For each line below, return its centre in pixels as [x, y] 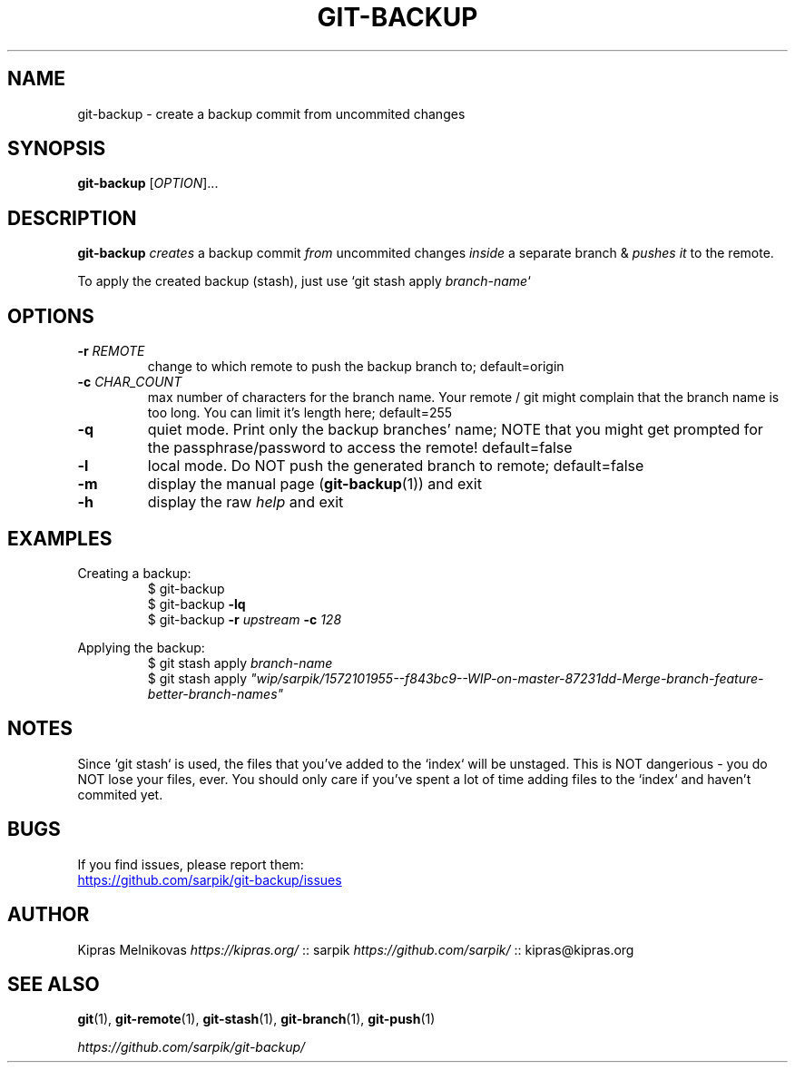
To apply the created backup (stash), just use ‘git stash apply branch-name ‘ [304, 281]
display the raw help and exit [245, 502]
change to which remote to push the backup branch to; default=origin [356, 367]
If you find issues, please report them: [191, 864]
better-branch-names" [216, 693]
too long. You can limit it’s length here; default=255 [300, 413]
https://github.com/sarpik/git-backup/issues [210, 879]
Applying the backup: [141, 647]
